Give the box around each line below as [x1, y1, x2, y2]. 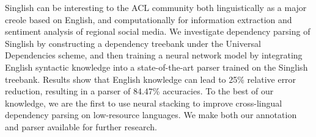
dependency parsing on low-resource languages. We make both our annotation [5, 108, 297, 121]
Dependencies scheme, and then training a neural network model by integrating [5, 49, 303, 61]
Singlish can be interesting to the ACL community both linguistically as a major [5, 1, 307, 13]
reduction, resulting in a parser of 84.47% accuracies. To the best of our [5, 85, 274, 97]
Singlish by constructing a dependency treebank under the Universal [5, 37, 261, 49]
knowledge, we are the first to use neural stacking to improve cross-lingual [5, 96, 282, 109]
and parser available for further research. [5, 120, 157, 133]
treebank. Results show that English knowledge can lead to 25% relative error [5, 72, 296, 85]
